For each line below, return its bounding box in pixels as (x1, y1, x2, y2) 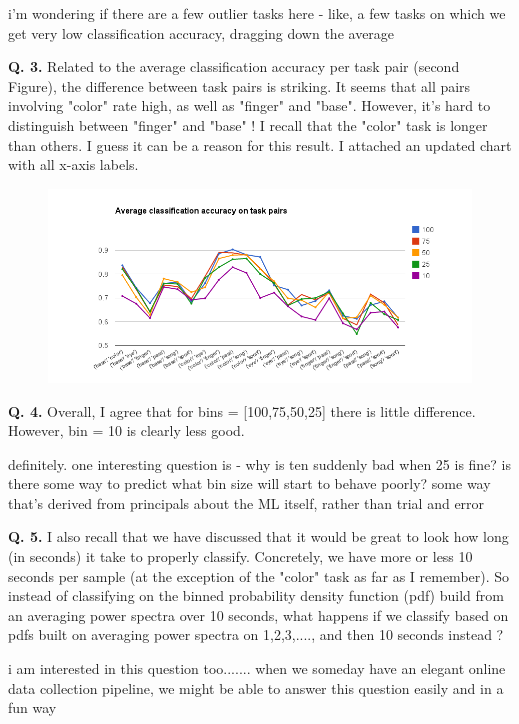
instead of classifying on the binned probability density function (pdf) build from (8, 585, 504, 606)
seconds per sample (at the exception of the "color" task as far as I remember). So (8, 565, 510, 586)
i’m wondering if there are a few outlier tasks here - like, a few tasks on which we (8, 3, 506, 23)
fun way (8, 697, 57, 718)
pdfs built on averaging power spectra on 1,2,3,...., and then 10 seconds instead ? (8, 624, 504, 645)
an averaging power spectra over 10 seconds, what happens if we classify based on (8, 604, 509, 625)
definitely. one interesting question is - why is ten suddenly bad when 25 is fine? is (8, 453, 512, 474)
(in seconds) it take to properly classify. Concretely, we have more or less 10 (8, 546, 473, 567)
